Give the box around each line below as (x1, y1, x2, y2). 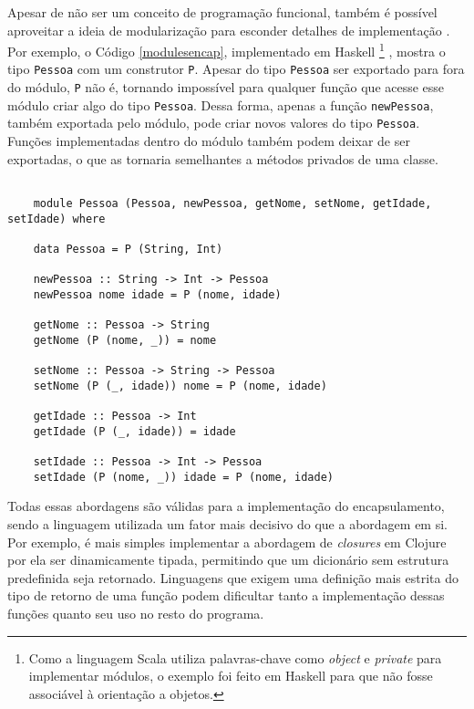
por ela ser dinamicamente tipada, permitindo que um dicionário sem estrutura (7, 550, 449, 569)
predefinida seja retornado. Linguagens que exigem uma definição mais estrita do (7, 568, 459, 587)
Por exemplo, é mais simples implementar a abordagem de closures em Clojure (7, 532, 447, 551)
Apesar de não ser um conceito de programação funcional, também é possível (7, 3, 438, 21)
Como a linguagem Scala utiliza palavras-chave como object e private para (28, 648, 442, 667)
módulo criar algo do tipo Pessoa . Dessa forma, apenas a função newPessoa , (7, 95, 434, 114)
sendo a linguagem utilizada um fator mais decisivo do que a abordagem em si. (7, 514, 448, 533)
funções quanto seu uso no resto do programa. (7, 603, 264, 622)
